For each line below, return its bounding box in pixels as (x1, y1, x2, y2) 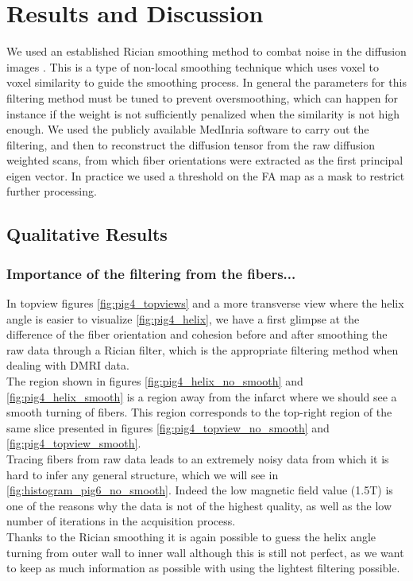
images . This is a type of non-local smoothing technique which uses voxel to (6, 58, 380, 75)
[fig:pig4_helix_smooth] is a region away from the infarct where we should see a (6, 388, 397, 405)
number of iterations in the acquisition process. (6, 513, 236, 529)
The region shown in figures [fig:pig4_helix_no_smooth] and (6, 373, 303, 389)
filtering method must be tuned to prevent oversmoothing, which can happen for (6, 89, 399, 106)
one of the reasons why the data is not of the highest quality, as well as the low (6, 497, 392, 513)
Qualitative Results (6, 222, 168, 246)
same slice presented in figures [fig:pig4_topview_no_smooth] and (6, 419, 330, 436)
